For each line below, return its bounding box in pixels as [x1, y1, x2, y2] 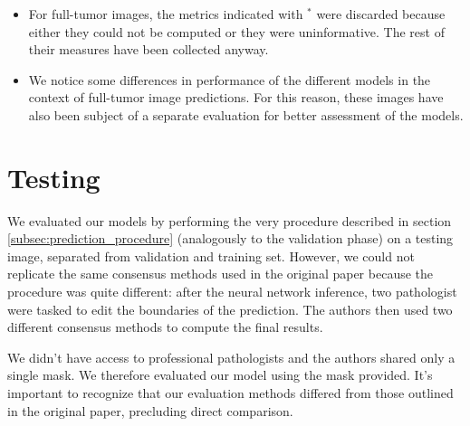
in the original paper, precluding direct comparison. [7, 401, 293, 420]
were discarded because [316, 5, 446, 23]
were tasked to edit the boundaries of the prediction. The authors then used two [7, 299, 453, 318]
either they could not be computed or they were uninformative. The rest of [28, 22, 445, 41]
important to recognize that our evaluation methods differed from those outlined [7, 383, 454, 402]
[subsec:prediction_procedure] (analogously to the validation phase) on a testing [7, 229, 454, 248]
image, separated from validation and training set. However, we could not [7, 246, 415, 265]
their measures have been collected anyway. [28, 40, 269, 59]
